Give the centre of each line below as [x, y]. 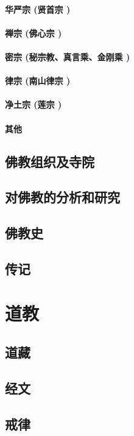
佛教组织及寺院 [50, 161]
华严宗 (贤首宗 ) [38, 9]
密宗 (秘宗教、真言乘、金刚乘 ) [68, 56]
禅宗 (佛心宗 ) [33, 33]
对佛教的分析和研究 [62, 197]
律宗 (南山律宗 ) [38, 81]
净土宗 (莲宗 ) [33, 104]
